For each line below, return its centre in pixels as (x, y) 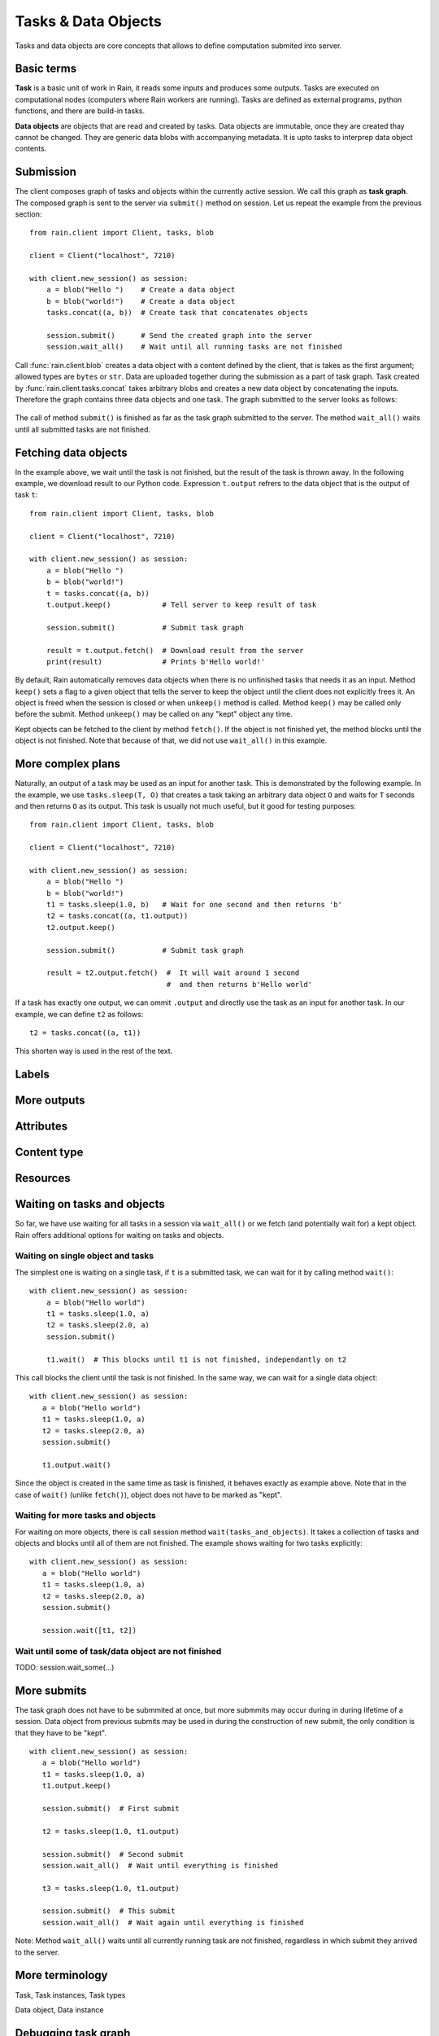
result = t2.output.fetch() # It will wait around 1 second (173, 973)
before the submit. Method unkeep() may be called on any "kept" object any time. (154, 714)
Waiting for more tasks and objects (85, 1516)
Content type (49, 1152)
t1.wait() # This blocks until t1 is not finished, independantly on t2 (196, 1359)
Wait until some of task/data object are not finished (118, 1651)
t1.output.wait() (76, 1465)
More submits (51, 1690)
